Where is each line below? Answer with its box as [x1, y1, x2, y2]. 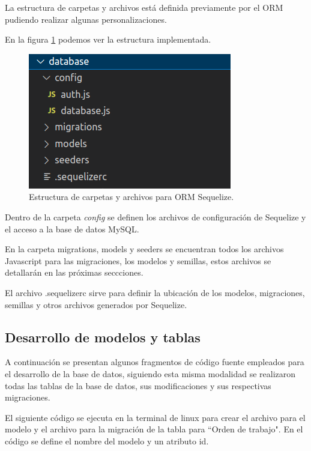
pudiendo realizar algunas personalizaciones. [5, 13, 167, 25]
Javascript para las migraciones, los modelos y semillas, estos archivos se [5, 254, 271, 267]
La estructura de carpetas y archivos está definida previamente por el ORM [5, 1, 283, 13]
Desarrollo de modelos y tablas [5, 327, 201, 346]
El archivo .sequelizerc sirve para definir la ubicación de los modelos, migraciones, [5, 286, 305, 298]
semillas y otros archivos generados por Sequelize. [5, 298, 187, 310]
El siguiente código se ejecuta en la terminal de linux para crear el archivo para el [5, 411, 306, 423]
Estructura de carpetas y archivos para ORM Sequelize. [29, 190, 234, 203]
